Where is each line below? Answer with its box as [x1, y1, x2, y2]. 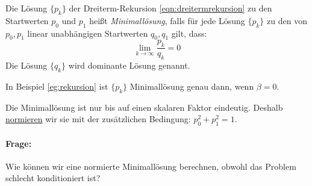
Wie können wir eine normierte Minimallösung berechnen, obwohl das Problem [5, 160, 296, 172]
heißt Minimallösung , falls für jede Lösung [89, 14, 245, 26]
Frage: [5, 137, 32, 149]
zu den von [267, 14, 307, 26]
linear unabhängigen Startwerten [27, 26, 148, 39]
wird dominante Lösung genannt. [68, 59, 190, 72]
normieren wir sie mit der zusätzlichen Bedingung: [5, 113, 191, 125]
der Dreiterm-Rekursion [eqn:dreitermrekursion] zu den [69, 2, 272, 14]
